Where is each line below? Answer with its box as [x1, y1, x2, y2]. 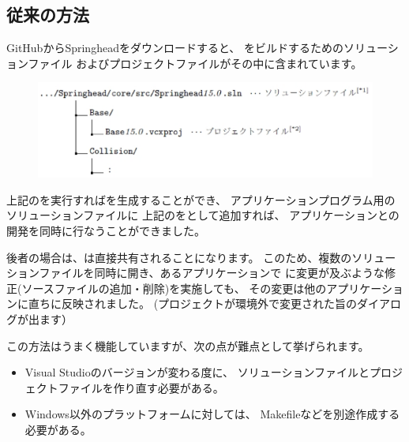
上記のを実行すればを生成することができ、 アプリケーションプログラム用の [6, 191, 396, 208]
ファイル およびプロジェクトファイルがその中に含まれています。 [28, 54, 362, 71]
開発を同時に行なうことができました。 [6, 223, 205, 239]
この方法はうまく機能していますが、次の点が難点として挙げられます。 [6, 337, 370, 354]
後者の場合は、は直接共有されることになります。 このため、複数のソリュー [6, 249, 396, 265]
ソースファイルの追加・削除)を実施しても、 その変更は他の [21, 279, 327, 296]
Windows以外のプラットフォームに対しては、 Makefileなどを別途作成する [24, 406, 400, 422]
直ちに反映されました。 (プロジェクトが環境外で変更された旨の [28, 295, 358, 312]
